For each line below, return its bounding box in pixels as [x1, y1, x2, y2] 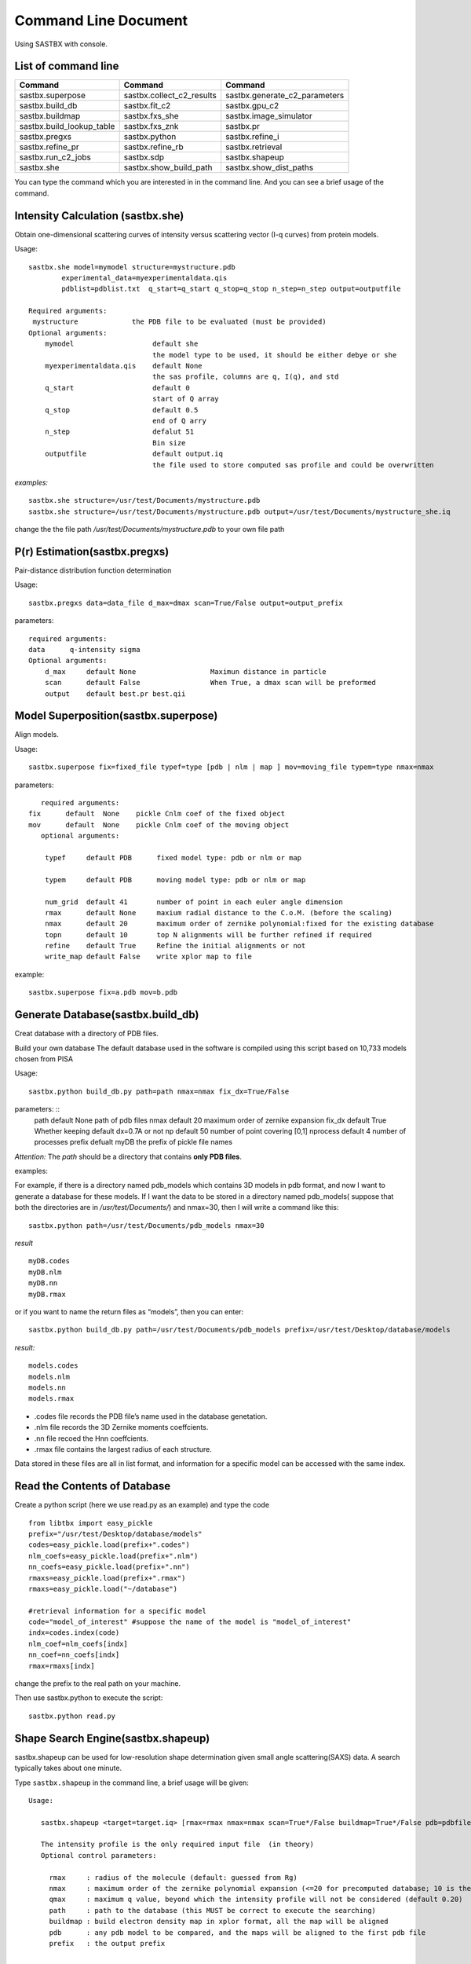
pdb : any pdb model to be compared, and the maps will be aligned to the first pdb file [49, 1928, 426, 1937]
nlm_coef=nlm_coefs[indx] [28, 1639, 129, 1648]
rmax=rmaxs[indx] [28, 1662, 95, 1670]
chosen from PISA [14, 1053, 74, 1064]
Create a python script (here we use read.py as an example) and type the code [14, 1500, 270, 1510]
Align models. [14, 730, 59, 739]
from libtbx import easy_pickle [28, 1519, 153, 1527]
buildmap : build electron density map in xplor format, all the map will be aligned [49, 1917, 389, 1926]
